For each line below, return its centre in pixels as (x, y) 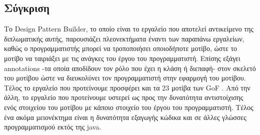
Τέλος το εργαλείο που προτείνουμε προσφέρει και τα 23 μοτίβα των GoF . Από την (127, 87)
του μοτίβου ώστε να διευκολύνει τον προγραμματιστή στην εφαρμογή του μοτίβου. (125, 78)
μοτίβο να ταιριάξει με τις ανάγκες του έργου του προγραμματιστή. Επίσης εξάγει (122, 58)
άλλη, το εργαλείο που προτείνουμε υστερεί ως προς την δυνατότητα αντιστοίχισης (124, 97)
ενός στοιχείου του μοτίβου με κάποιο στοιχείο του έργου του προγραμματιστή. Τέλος (129, 107)
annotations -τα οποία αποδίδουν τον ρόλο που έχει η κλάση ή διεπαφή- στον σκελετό (130, 68)
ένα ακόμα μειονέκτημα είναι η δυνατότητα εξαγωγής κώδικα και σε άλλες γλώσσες (125, 117)
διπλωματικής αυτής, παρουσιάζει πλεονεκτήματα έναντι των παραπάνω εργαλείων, (124, 38)
